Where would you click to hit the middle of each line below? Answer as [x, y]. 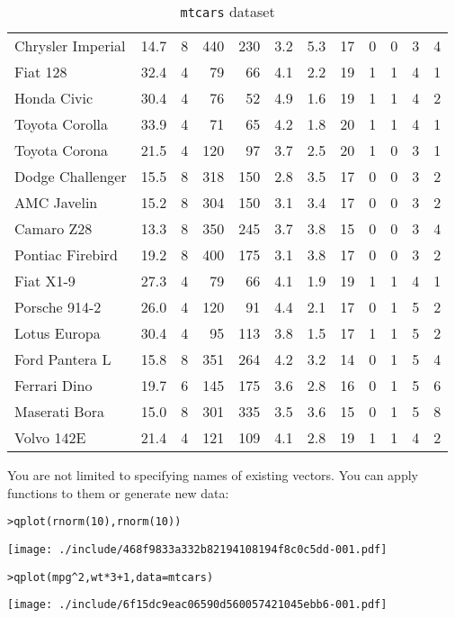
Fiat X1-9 [45, 281]
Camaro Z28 [54, 228]
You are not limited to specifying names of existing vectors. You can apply [213, 475]
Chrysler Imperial [70, 45]
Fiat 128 [41, 72]
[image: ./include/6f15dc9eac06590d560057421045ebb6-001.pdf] [197, 605]
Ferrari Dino [54, 385]
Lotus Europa [58, 333]
